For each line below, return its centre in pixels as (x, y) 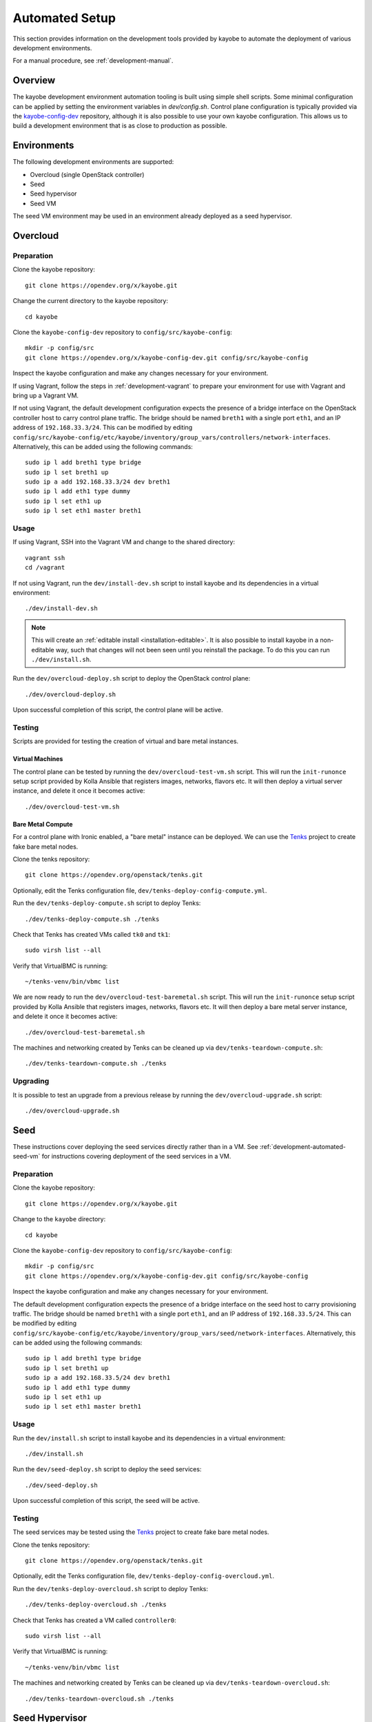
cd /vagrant (45, 568)
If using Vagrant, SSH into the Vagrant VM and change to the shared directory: (124, 542)
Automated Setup (64, 18)
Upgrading (31, 1081)
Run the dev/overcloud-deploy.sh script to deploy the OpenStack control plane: (132, 678)
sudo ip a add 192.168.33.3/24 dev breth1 (98, 482)
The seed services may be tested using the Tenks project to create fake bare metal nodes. (141, 1532)
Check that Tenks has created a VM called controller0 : (94, 1620)
